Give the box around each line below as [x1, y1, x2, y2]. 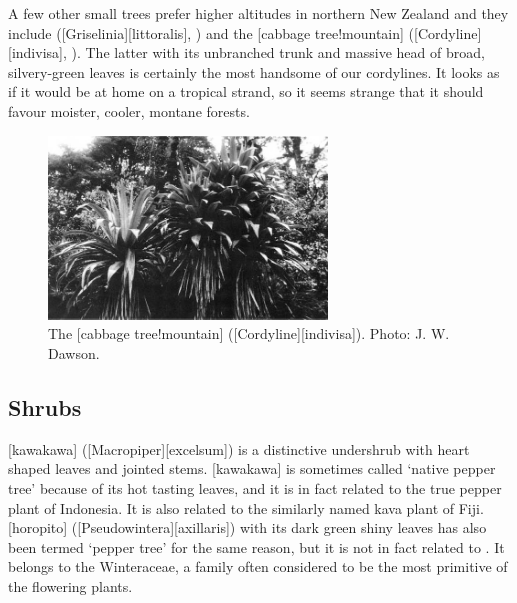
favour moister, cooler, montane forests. [8, 100, 250, 121]
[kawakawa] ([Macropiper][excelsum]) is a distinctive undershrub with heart [8, 438, 470, 459]
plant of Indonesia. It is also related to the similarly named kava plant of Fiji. [8, 497, 484, 518]
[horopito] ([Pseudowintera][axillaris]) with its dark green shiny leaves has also [8, 517, 487, 538]
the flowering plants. [8, 575, 133, 596]
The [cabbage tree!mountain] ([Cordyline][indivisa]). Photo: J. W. [48, 323, 450, 344]
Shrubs [8, 392, 82, 422]
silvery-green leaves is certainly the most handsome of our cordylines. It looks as [8, 61, 500, 82]
